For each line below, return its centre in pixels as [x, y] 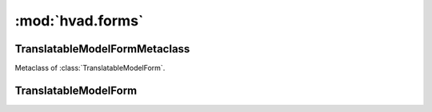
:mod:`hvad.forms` [79, 21]
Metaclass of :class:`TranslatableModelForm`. [90, 68]
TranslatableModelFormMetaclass [102, 49]
